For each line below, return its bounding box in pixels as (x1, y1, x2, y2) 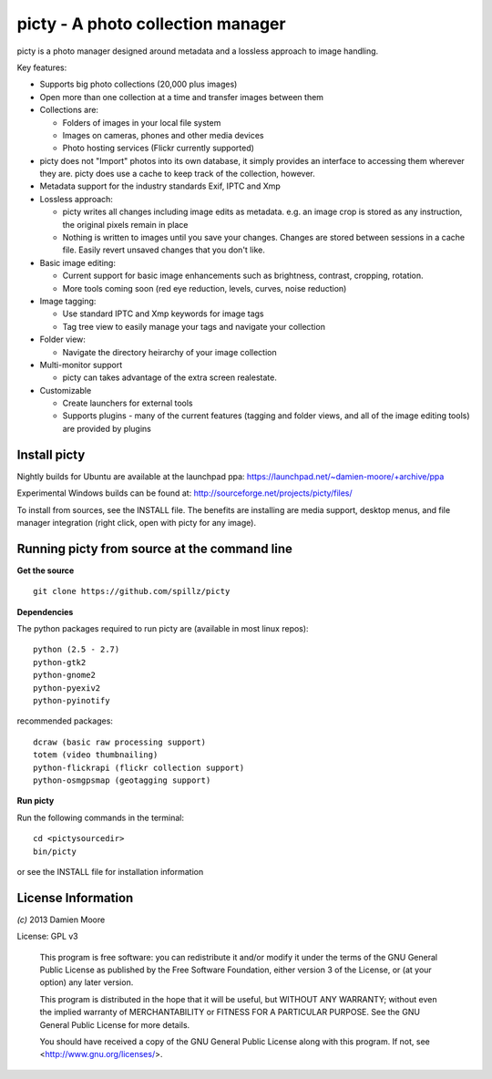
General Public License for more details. (39, 1019, 190, 1030)
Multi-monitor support (39, 359, 123, 370)
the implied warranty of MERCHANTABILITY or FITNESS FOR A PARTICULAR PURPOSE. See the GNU (39, 1007, 421, 1018)
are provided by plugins (62, 423, 152, 434)
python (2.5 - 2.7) (33, 644, 120, 655)
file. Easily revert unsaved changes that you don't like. (62, 244, 266, 255)
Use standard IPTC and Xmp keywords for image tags (62, 308, 264, 319)
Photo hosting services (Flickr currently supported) (62, 142, 255, 154)
